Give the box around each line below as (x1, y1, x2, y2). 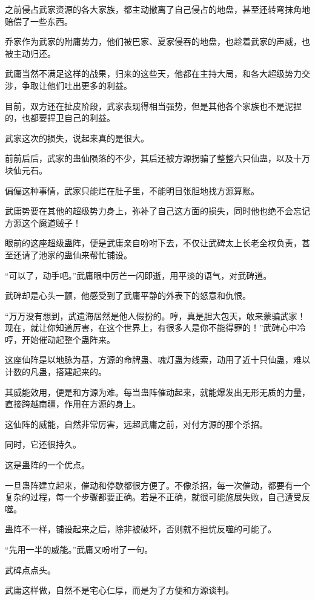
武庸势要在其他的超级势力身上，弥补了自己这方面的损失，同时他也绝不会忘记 (5, 204, 310, 217)
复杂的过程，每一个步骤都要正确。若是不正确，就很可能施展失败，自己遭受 (5, 491, 302, 503)
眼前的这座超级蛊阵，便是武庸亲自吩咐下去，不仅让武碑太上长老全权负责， (5, 236, 302, 249)
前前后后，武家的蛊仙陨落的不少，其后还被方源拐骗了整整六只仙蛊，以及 (5, 152, 293, 165)
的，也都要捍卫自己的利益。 (5, 111, 115, 124)
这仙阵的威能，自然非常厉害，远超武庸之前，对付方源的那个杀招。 (5, 417, 268, 430)
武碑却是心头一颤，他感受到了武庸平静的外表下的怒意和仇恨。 (5, 289, 251, 302)
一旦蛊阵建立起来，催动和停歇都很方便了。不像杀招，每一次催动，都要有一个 (5, 478, 310, 491)
